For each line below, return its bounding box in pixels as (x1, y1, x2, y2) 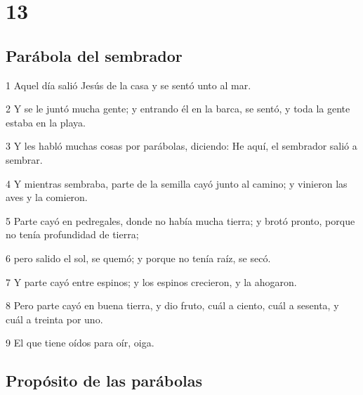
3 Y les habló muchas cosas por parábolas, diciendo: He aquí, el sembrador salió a (6, 138, 357, 153)
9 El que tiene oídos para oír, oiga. (6, 335, 154, 350)
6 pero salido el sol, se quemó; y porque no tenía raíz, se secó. (6, 250, 271, 265)
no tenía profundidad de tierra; (6, 227, 139, 242)
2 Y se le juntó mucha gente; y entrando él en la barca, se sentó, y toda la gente (6, 101, 350, 116)
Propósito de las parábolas (6, 370, 202, 391)
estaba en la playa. (6, 115, 86, 129)
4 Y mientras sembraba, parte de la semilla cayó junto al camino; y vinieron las (6, 176, 348, 190)
